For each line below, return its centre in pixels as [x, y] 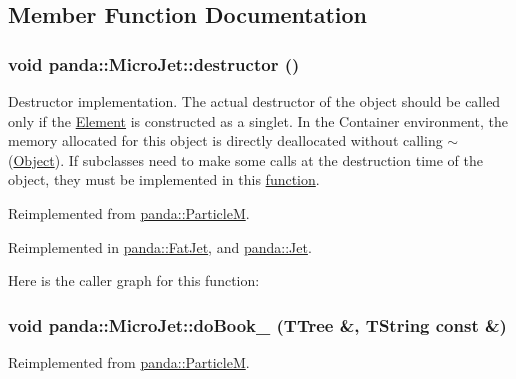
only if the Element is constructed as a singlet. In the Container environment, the [258, 120]
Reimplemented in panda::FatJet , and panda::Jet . [160, 246]
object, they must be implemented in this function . [164, 179]
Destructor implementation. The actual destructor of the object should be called [254, 101]
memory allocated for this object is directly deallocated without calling [225, 140]
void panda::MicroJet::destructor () [154, 63]
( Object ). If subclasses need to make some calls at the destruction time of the [245, 159]
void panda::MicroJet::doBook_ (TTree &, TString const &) [257, 324]
